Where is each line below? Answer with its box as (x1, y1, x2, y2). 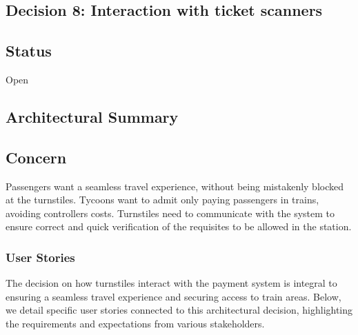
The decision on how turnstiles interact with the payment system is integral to (6, 276, 337, 290)
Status (6, 40, 52, 61)
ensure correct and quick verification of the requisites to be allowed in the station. (6, 219, 352, 234)
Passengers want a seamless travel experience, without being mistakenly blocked (6, 179, 344, 193)
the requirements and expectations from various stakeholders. (6, 316, 265, 330)
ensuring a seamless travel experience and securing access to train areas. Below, (6, 289, 341, 303)
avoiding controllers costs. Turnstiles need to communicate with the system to (6, 205, 335, 220)
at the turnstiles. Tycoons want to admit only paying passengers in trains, (6, 192, 319, 207)
